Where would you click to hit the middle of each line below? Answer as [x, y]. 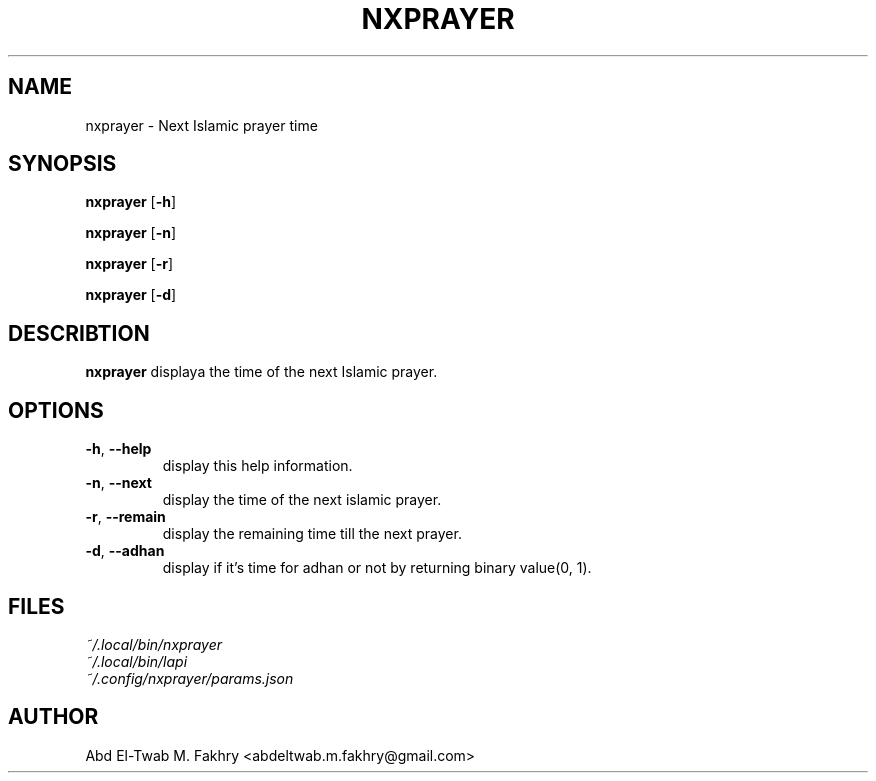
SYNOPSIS [62, 164]
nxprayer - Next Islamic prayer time [201, 125]
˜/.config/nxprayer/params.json [189, 678]
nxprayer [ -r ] [129, 264]
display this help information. [257, 466]
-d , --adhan [125, 551]
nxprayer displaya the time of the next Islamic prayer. [261, 372]
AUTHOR [53, 717]
